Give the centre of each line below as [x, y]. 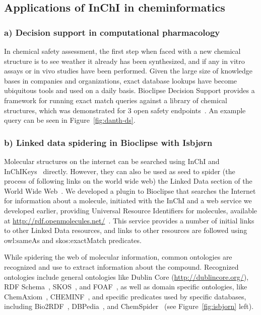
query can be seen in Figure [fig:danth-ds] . [70, 120]
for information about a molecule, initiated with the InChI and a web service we [128, 201]
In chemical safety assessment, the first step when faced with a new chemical [122, 51]
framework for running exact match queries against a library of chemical [116, 100]
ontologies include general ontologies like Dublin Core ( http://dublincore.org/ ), [126, 277]
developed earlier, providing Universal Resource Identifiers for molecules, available [131, 210]
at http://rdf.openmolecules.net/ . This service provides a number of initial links [129, 220]
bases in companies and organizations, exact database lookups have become [121, 80]
